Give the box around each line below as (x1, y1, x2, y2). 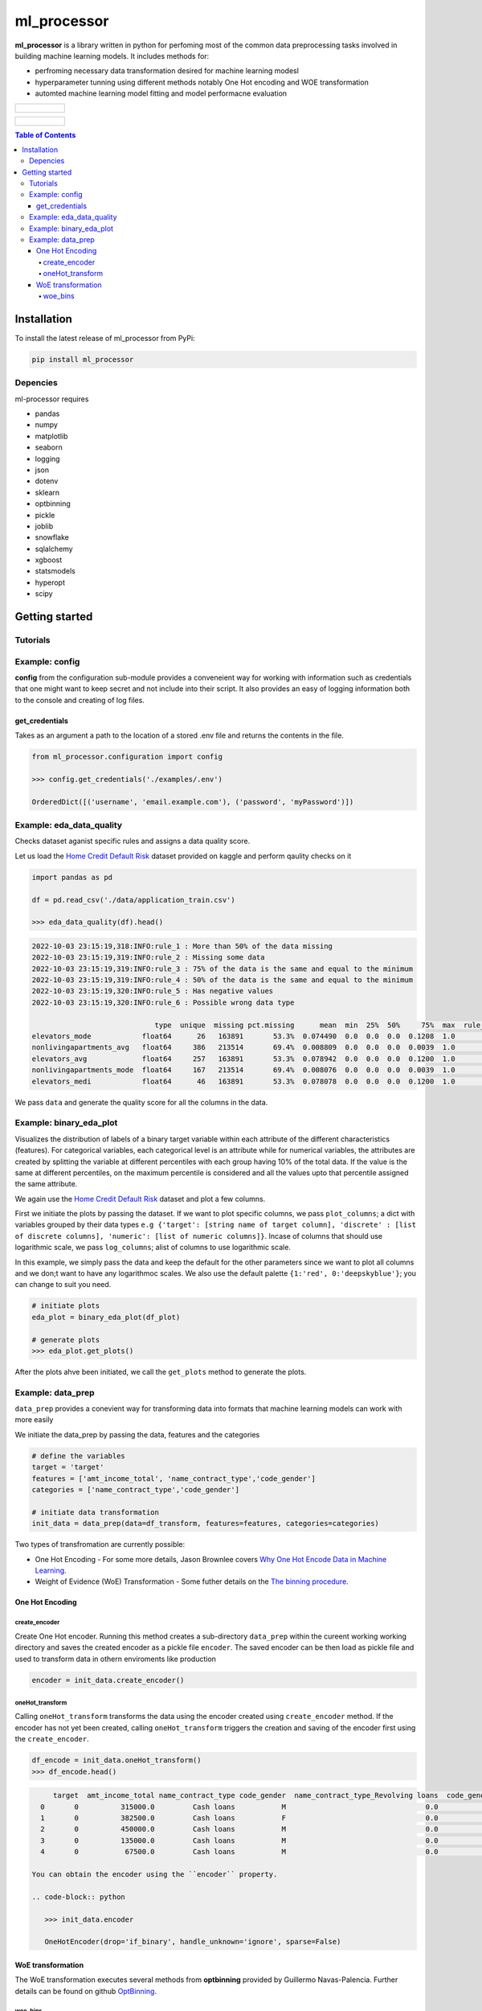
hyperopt (35, 578, 66, 587)
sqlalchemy (35, 544, 73, 553)
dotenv (35, 476, 59, 486)
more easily (14, 1415, 54, 1425)
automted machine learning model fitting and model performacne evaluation (35, 88, 288, 98)
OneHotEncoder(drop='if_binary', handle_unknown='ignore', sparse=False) (44, 1937, 341, 1947)
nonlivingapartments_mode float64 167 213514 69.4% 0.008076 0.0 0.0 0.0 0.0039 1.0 (31, 1066, 455, 1075)
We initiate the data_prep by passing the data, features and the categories (14, 1429, 260, 1439)
